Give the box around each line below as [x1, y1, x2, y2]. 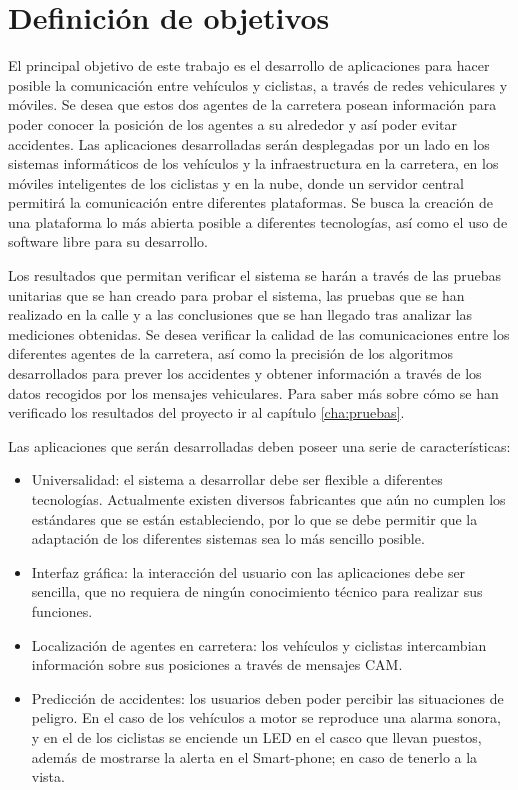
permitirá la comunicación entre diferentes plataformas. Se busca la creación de [8, 192, 493, 213]
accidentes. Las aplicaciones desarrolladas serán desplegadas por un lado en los [8, 133, 490, 154]
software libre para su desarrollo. [8, 231, 208, 252]
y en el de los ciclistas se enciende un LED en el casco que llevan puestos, [31, 726, 482, 747]
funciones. [31, 600, 93, 621]
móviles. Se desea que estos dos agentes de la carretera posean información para [8, 94, 497, 115]
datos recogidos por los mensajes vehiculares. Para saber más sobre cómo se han [8, 382, 499, 403]
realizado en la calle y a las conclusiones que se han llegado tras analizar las [8, 304, 473, 325]
